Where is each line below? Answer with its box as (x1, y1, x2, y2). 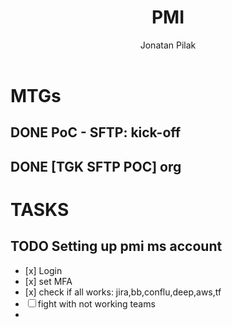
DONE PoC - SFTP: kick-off (10, 124, 182, 141)
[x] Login (24, 264, 63, 276)
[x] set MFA (24, 275, 73, 287)
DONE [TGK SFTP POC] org (10, 158, 182, 175)
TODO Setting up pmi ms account (10, 238, 223, 255)
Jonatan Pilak (139, 39, 197, 51)
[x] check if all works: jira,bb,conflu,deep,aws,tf (24, 286, 222, 298)
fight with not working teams (37, 297, 156, 310)
